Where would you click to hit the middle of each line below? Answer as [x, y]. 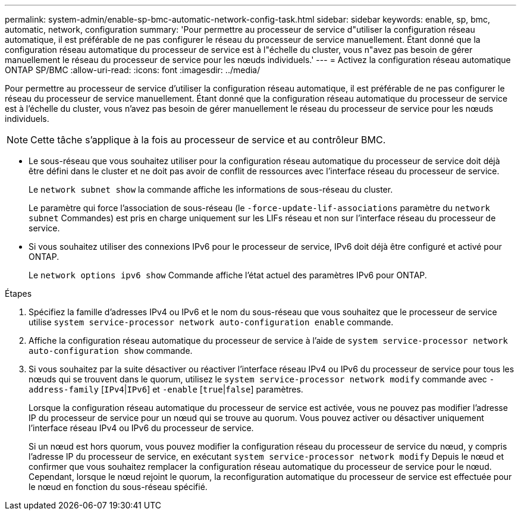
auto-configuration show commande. [111, 351]
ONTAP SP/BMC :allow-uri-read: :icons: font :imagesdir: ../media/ [133, 70]
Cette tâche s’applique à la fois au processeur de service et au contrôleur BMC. [208, 140]
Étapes [18, 293]
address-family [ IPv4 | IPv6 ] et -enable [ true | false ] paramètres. [166, 389]
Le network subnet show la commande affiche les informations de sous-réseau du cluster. [211, 189]
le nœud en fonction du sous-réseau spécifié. [118, 487]
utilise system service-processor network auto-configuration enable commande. [211, 322]
